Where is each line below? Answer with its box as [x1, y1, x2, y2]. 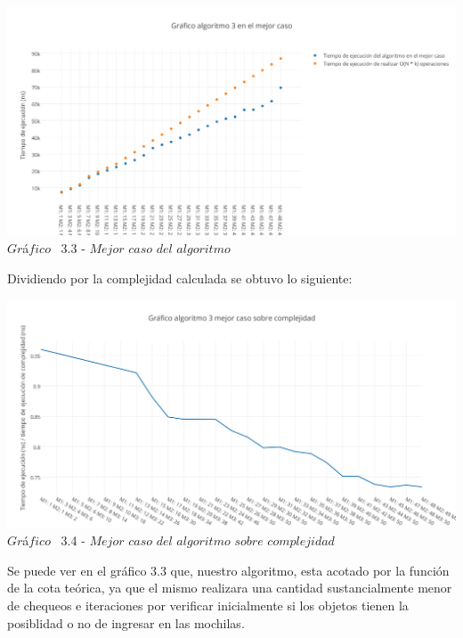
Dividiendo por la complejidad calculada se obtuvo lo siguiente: [7, 268, 353, 287]
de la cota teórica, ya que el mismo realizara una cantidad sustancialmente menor [7, 578, 452, 597]
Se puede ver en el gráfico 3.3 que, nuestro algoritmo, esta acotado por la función [7, 560, 450, 579]
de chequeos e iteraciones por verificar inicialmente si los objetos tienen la [7, 596, 409, 614]
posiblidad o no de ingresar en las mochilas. [7, 613, 245, 632]
